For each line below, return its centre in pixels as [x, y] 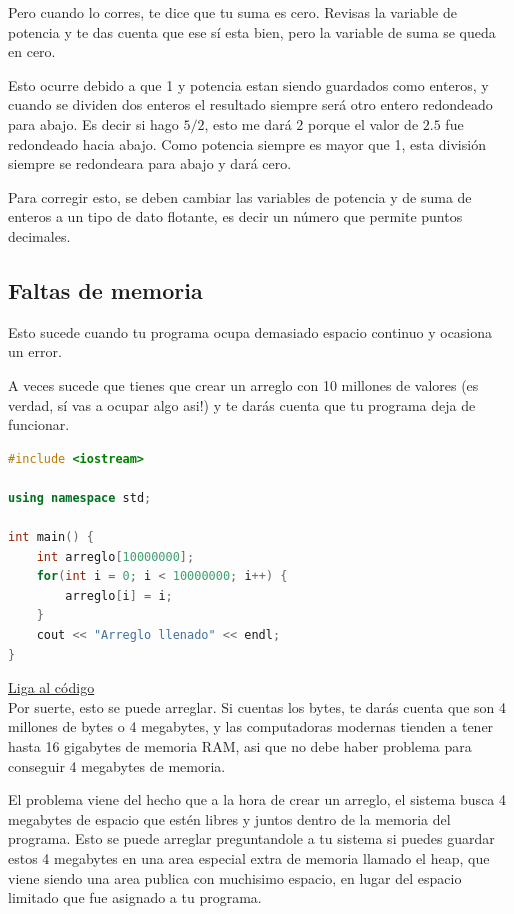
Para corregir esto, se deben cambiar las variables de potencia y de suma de [240, 196]
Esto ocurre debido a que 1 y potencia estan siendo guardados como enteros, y [248, 84]
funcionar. [39, 424]
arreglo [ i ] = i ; [119, 595]
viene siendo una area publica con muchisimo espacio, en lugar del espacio [235, 877]
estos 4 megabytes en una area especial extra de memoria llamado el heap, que [249, 857]
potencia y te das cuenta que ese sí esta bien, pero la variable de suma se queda [252, 31]
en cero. [32, 51]
